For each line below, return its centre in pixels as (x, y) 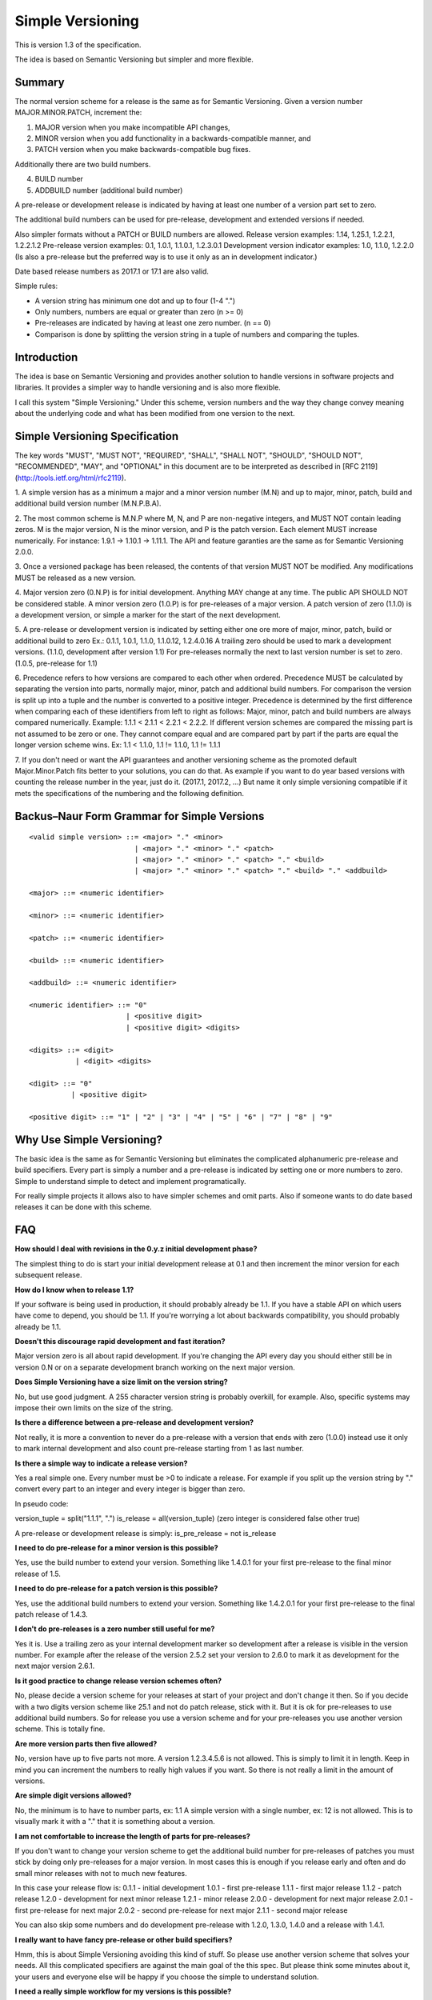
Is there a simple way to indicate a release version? (101, 1463)
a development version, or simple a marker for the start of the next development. (148, 614)
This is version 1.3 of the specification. (78, 45)
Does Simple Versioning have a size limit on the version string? (121, 1382)
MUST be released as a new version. (75, 578)
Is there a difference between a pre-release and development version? (134, 1422)
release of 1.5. (38, 1574)
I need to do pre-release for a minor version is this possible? (117, 1547)
